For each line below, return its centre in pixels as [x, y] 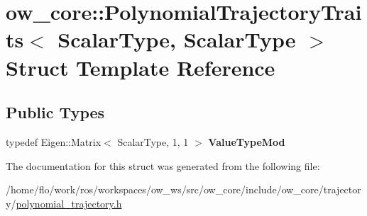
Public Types [55, 112]
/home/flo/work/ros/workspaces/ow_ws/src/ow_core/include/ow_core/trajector [183, 189]
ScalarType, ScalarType [177, 39]
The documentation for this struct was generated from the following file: [163, 165]
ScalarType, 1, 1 [153, 141]
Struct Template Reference [141, 67]
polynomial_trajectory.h [69, 203]
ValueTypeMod [247, 141]
